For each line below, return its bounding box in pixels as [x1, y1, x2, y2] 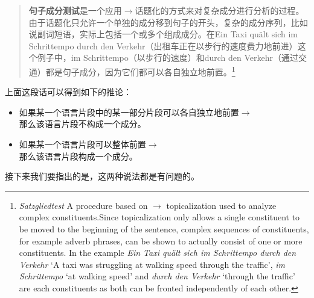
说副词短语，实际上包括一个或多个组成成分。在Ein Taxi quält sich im [28, 28, 298, 40]
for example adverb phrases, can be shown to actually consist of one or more [19, 234, 303, 247]
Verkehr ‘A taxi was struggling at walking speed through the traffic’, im [19, 258, 285, 270]
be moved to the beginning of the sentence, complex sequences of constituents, [19, 222, 309, 235]
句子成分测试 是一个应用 [28, 4, 122, 16]
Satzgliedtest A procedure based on [19, 199, 148, 211]
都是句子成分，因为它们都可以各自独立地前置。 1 [45, 63, 235, 78]
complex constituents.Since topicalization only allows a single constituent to [19, 211, 300, 223]
